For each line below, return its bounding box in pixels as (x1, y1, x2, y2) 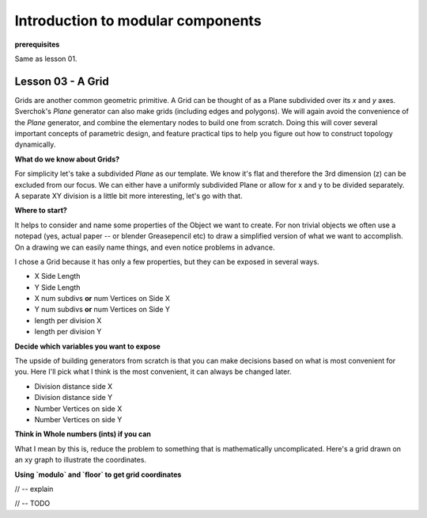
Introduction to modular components (14, 12, 262, 29)
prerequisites (14, 40, 60, 49)
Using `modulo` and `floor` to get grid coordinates (14, 470, 182, 479)
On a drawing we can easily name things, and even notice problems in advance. (14, 242, 275, 252)
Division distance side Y (34, 393, 113, 402)
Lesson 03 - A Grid (14, 74, 110, 88)
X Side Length (34, 272, 81, 281)
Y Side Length (34, 282, 81, 292)
